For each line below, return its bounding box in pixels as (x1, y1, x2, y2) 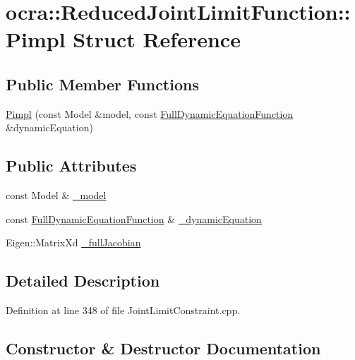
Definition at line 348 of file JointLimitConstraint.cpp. (6, 303, 241, 318)
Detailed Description (6, 270, 160, 292)
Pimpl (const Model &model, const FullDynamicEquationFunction (6, 106, 294, 121)
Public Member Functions (6, 73, 199, 95)
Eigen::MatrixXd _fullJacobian (6, 235, 141, 250)
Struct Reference (73, 25, 241, 54)
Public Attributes (6, 155, 137, 176)
